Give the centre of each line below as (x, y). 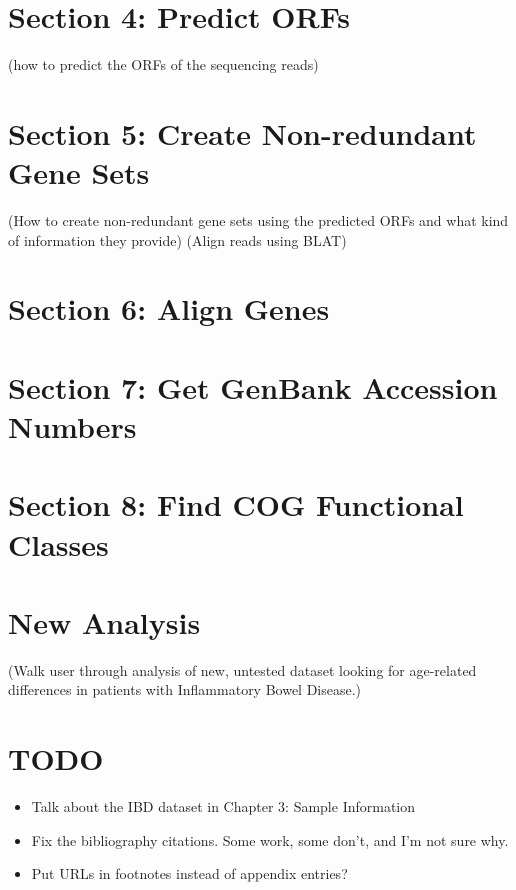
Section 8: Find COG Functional (236, 504)
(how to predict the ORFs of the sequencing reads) (163, 64)
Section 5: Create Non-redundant (242, 132)
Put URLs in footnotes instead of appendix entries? (189, 873)
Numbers (72, 425)
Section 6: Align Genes (169, 308)
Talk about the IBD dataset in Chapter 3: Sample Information (223, 806)
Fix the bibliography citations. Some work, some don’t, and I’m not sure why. (270, 839)
